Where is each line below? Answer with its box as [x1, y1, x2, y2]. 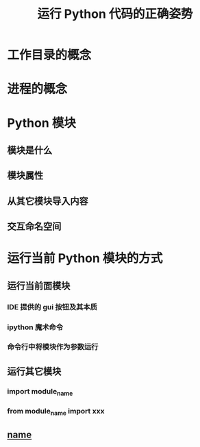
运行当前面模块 [7, 280, 71, 292]
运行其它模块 [7, 366, 62, 377]
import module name [7, 386, 73, 398]
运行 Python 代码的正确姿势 [37, 6, 193, 22]
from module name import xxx [7, 406, 105, 418]
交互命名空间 [7, 220, 62, 233]
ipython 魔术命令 [7, 322, 64, 332]
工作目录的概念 [7, 47, 92, 63]
